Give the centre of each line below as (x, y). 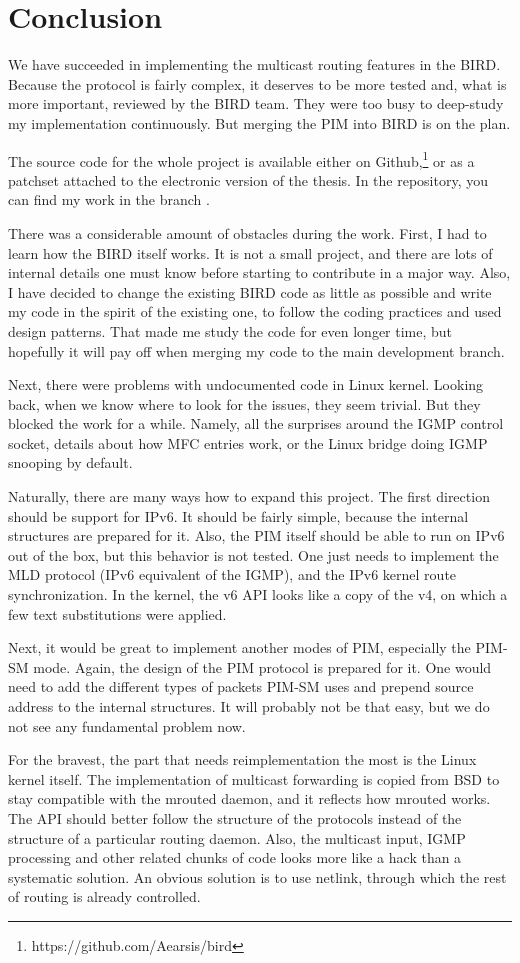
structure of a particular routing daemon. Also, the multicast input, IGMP (237, 837)
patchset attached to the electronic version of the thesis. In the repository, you (248, 179)
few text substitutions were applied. (117, 613)
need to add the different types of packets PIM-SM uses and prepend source (241, 686)
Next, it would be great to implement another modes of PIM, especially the (239, 647)
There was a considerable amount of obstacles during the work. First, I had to (247, 232)
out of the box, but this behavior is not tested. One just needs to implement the (253, 554)
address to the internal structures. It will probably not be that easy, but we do (249, 706)
